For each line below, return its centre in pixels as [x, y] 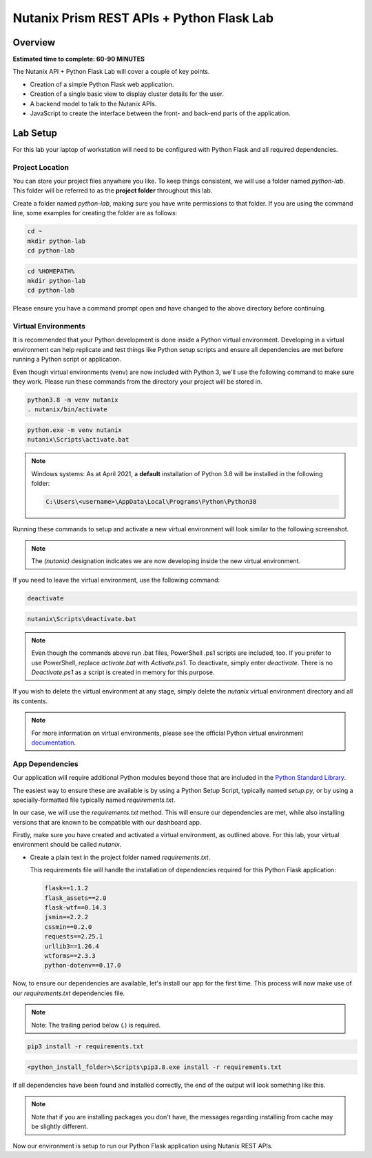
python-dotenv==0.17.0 [83, 965]
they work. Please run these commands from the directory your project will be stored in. [137, 382]
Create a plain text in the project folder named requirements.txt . [120, 857]
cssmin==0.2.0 [68, 927]
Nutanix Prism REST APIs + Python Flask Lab [143, 18]
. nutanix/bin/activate [68, 410]
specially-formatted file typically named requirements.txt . [94, 800]
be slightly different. [60, 1127]
